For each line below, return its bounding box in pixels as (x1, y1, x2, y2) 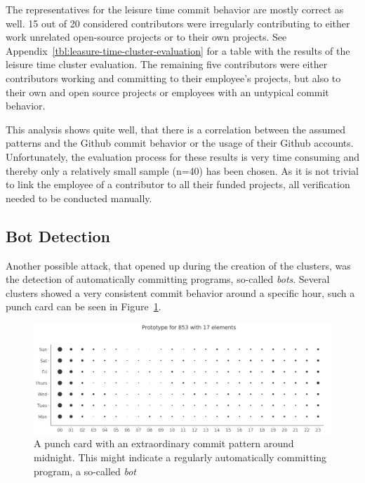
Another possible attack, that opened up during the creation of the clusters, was (6, 258, 351, 272)
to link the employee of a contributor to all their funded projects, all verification (6, 177, 350, 192)
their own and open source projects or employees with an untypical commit (6, 84, 329, 99)
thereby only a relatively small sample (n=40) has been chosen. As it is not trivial (6, 163, 359, 178)
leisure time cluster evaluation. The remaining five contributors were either (6, 57, 328, 72)
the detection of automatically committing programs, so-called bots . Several (6, 272, 330, 286)
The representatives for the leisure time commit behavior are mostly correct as (6, 2, 344, 16)
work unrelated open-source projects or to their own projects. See (6, 29, 287, 44)
